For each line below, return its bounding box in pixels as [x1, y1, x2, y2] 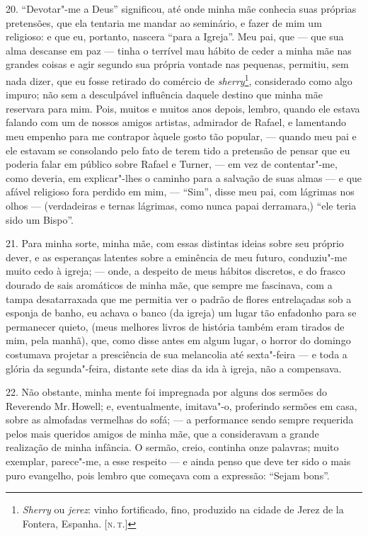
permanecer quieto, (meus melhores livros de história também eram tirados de [6, 319, 345, 333]
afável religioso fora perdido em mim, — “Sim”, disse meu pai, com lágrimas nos [6, 184, 355, 199]
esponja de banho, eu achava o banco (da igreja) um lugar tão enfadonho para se [6, 305, 357, 320]
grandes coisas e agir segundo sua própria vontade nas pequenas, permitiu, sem [6, 57, 349, 72]
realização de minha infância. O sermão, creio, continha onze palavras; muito [6, 440, 339, 455]
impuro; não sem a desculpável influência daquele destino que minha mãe [6, 87, 323, 102]
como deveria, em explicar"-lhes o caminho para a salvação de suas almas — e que [6, 170, 362, 185]
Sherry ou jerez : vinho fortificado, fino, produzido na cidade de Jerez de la [22, 502, 344, 517]
